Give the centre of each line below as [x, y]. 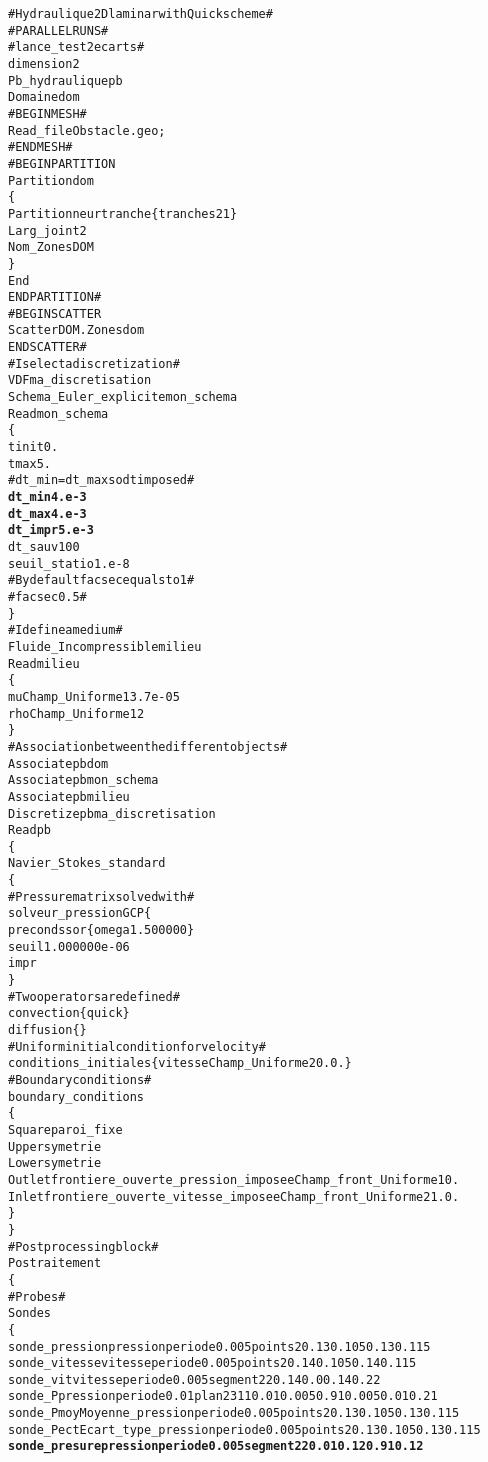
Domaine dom [44, 97]
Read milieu [44, 663]
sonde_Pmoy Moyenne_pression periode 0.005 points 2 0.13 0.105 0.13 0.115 [234, 1413]
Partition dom [51, 180]
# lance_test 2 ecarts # [76, 47]
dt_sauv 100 [44, 547]
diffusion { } [47, 1030]
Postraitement [55, 1263]
